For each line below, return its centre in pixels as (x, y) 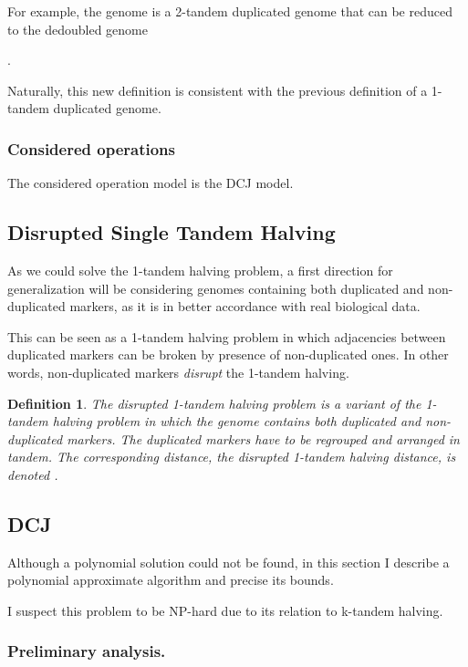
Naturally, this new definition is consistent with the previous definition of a (218, 90)
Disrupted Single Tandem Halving (172, 232)
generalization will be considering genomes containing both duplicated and (216, 288)
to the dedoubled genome (78, 29)
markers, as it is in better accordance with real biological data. (245, 306)
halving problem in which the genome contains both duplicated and (237, 421)
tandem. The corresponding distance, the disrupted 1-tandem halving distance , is (232, 457)
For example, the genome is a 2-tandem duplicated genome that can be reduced (230, 11)
